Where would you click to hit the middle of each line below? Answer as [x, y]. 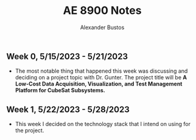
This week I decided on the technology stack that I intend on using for [103, 124]
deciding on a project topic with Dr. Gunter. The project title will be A [101, 78]
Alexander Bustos [102, 27]
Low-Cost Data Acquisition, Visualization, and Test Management [99, 84]
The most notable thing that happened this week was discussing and [101, 71]
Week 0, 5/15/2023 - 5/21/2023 [67, 56]
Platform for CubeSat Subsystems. [60, 90]
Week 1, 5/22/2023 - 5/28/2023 [68, 109]
